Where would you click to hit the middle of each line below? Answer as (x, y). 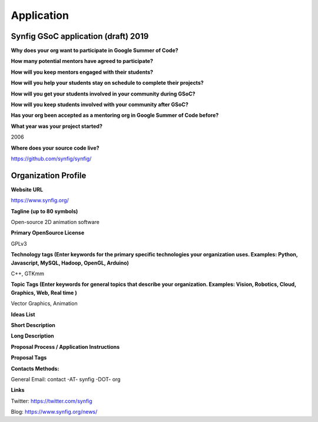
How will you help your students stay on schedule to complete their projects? (107, 83)
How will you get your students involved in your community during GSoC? (103, 94)
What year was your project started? (57, 126)
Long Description (32, 336)
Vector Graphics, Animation (44, 304)
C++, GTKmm (27, 273)
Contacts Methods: (35, 368)
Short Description (33, 325)
